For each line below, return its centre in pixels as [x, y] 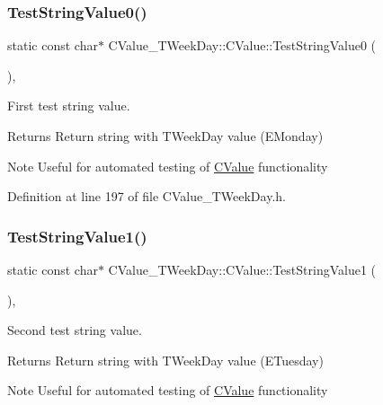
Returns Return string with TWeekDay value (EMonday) [165, 136]
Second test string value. [75, 330]
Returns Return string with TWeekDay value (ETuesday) [165, 360]
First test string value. [69, 106]
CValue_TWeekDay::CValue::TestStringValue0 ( [242, 45]
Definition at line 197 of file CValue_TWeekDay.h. [147, 196]
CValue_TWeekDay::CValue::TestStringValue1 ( [242, 269]
